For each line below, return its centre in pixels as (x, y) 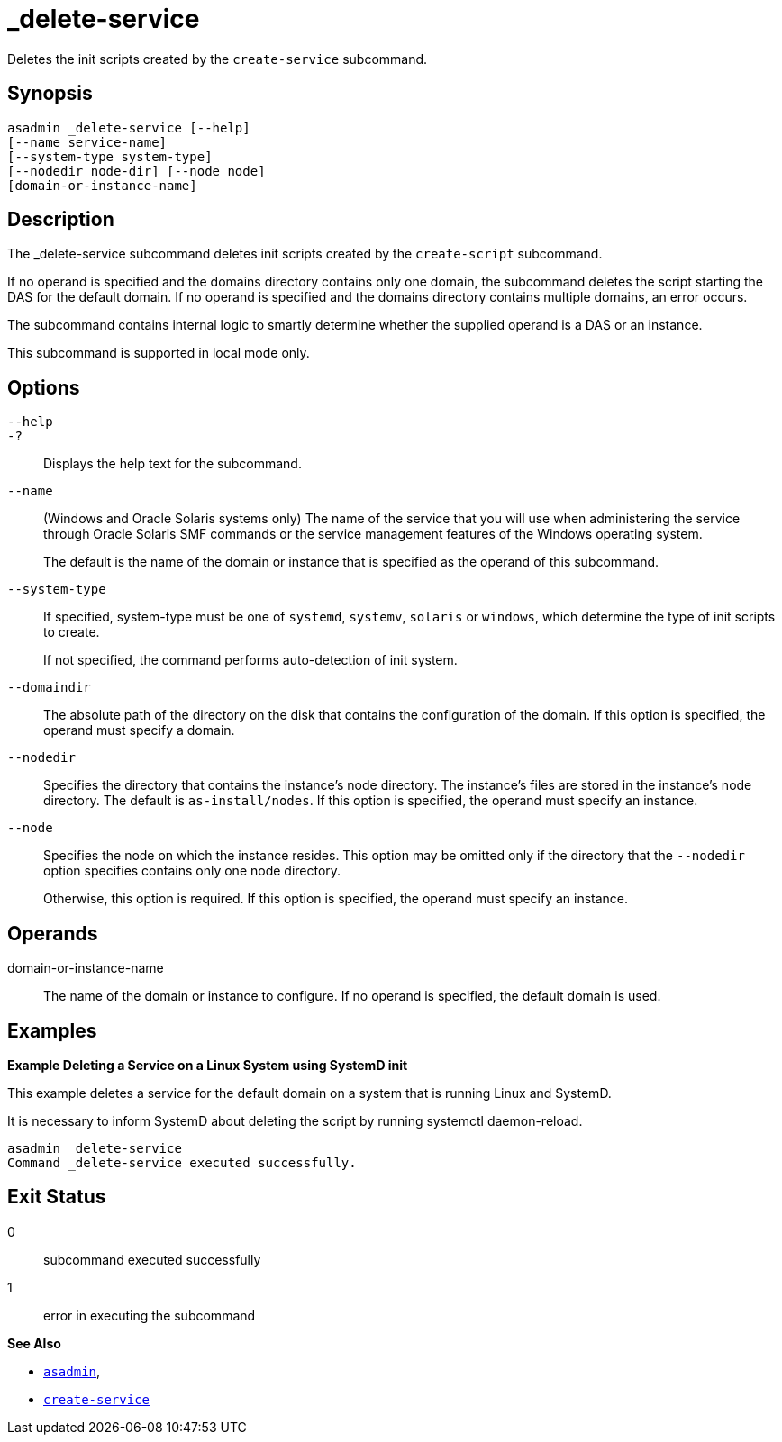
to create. (72, 632)
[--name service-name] (87, 142)
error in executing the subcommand (150, 1315)
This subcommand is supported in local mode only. (159, 353)
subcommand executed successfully (152, 1259)
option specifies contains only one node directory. (192, 871)
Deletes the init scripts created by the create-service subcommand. (218, 59)
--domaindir (49, 688)
